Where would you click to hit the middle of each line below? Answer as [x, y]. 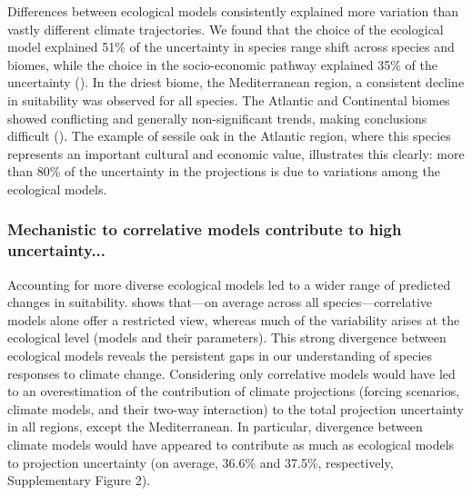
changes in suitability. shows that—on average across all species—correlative [220, 302]
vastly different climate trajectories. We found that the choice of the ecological [226, 29]
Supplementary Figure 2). [79, 480]
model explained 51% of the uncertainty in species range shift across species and [231, 47]
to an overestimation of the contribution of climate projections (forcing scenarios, [234, 391]
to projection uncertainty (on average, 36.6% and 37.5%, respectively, [201, 462]
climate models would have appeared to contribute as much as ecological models [231, 445]
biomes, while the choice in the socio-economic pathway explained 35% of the [222, 64]
